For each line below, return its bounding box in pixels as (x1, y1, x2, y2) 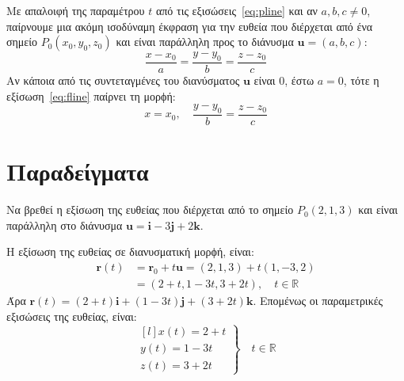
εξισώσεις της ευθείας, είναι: (6, 307, 137, 324)
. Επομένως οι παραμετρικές (253, 292, 383, 308)
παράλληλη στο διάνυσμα (6, 216, 123, 233)
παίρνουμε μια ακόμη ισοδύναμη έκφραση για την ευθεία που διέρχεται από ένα (6, 17, 373, 34)
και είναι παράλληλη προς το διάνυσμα (116, 33, 294, 50)
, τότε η (343, 72, 379, 89)
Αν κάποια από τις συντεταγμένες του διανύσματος (6, 72, 240, 89)
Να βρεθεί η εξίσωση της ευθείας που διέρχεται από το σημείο (6, 201, 294, 218)
